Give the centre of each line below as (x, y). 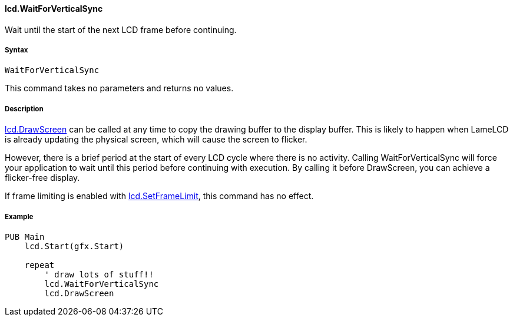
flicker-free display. (42, 178)
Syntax (16, 50)
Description (24, 109)
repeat (39, 265)
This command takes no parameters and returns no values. (119, 88)
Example (19, 216)
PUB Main (25, 236)
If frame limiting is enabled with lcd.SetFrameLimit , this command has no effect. (159, 196)
